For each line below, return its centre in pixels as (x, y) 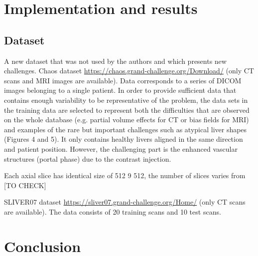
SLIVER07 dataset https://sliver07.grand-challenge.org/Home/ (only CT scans (125, 202)
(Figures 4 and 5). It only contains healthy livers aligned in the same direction (124, 139)
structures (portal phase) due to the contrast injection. (88, 158)
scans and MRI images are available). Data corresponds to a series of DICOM (123, 80)
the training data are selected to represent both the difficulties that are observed (127, 110)
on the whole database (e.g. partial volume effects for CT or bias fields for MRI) (127, 120)
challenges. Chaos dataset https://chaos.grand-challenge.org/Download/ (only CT (129, 71)
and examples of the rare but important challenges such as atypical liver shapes (126, 129)
